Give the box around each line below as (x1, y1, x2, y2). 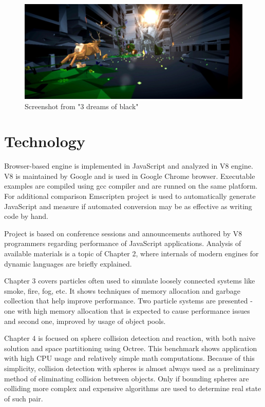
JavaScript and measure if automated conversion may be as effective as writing (4, 200, 252, 211)
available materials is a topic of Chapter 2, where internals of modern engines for (4, 248, 259, 258)
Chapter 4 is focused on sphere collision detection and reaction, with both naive (4, 333, 256, 343)
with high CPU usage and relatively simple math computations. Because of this (4, 353, 255, 363)
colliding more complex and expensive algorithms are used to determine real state (4, 383, 261, 394)
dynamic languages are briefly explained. (4, 258, 132, 269)
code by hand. (4, 211, 48, 221)
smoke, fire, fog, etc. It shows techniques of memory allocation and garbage (4, 285, 241, 296)
